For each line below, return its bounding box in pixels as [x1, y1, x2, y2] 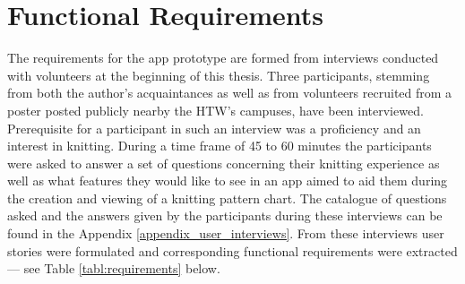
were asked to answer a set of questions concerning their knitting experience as [7, 153, 440, 172]
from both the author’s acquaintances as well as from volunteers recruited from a [7, 83, 452, 102]
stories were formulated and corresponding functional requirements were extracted [7, 241, 458, 260]
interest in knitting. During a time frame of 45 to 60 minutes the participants [7, 136, 432, 155]
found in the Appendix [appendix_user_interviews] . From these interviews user [7, 224, 444, 243]
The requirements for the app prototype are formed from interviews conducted [7, 48, 439, 67]
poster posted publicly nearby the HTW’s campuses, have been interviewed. [7, 100, 424, 119]
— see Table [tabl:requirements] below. [7, 259, 220, 278]
